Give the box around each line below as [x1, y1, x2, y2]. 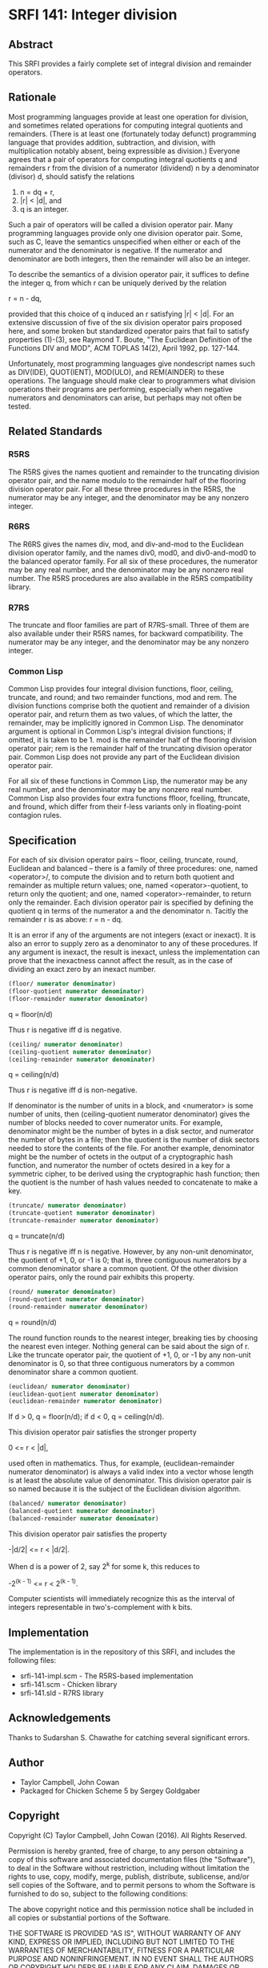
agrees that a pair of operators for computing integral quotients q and [8, 154, 238, 164]
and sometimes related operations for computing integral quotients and [8, 120, 243, 130]
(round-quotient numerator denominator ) [8, 1295, 146, 1303]
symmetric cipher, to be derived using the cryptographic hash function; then [8, 1169, 260, 1179]
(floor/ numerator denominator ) [8, 980, 116, 988]
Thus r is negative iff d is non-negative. [8, 1085, 138, 1095]
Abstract [8, 38, 54, 51]
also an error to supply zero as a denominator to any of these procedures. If [8, 939, 258, 949]
